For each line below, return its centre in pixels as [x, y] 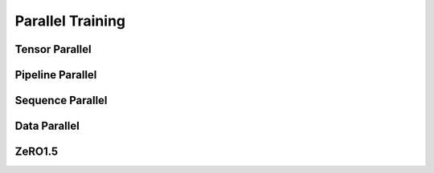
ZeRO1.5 [37, 152]
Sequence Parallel [61, 101]
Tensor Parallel [53, 49]
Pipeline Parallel [56, 75]
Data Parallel [47, 126]
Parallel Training [70, 21]
